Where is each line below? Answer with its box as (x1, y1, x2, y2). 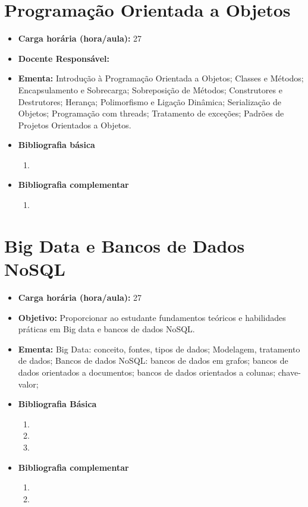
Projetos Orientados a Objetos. (18, 118, 131, 131)
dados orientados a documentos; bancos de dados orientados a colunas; (18, 366, 276, 378)
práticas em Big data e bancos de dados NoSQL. (18, 323, 195, 335)
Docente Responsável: (18, 52, 109, 64)
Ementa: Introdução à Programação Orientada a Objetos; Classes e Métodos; (18, 72, 304, 84)
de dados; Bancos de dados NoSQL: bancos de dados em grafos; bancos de (18, 354, 288, 367)
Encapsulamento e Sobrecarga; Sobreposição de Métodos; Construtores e (18, 83, 282, 96)
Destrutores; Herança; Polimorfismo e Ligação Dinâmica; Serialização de (18, 95, 281, 108)
